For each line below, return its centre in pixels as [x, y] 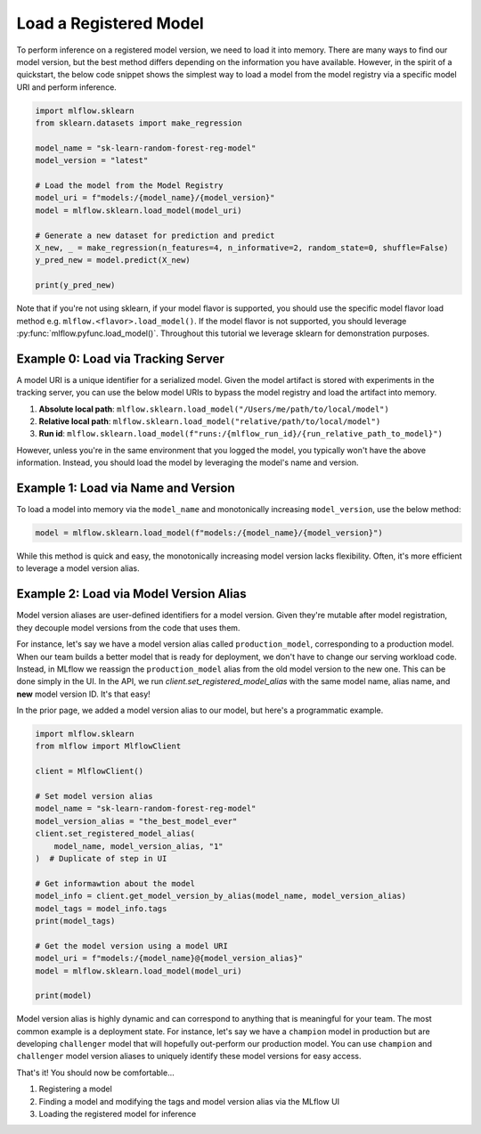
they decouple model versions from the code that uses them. [128, 627]
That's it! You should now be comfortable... [96, 1073]
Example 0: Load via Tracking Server [120, 359]
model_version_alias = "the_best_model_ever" [136, 821]
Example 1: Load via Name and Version [126, 488]
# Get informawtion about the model [115, 883]
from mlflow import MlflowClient [108, 746]
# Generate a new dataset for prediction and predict [155, 235]
